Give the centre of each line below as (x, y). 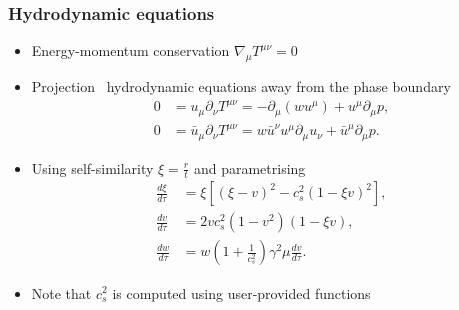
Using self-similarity (92, 167)
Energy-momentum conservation (130, 50)
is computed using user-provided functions (241, 292)
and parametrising (249, 167)
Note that (61, 292)
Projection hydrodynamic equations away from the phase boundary (241, 86)
